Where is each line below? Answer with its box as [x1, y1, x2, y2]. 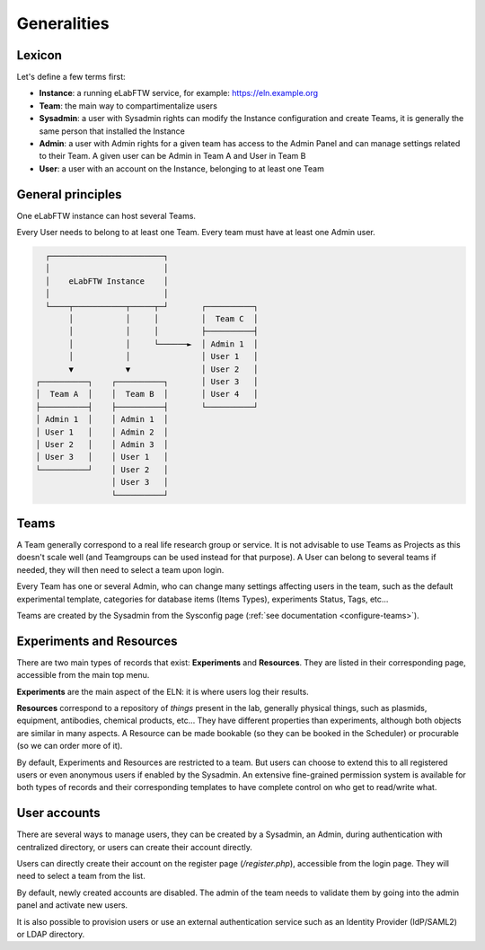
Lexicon [16, 48, 63, 63]
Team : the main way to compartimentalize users [39, 100, 217, 111]
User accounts [16, 805, 101, 821]
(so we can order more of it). [16, 741, 123, 752]
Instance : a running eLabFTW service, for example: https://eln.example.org [39, 88, 319, 99]
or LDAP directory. [16, 929, 85, 940]
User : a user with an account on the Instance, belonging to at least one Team [39, 163, 325, 174]
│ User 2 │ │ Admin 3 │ [35, 439, 169, 449]
